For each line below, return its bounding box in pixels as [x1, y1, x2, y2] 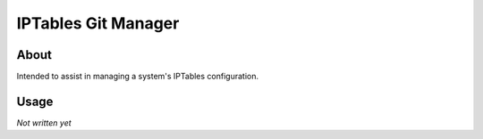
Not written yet [16, 117, 72, 128]
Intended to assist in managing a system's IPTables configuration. [16, 71, 259, 82]
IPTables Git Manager [16, 13, 180, 33]
